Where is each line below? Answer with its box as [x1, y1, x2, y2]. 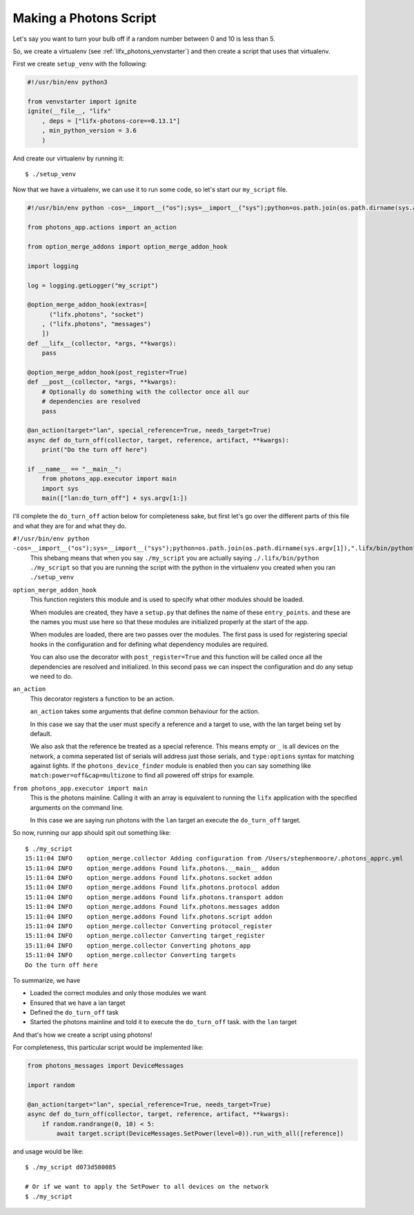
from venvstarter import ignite [27, 97, 137, 106]
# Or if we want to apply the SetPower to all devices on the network [25, 1183, 269, 1191]
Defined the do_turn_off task [30, 1008, 119, 1017]
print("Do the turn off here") [41, 446, 148, 454]
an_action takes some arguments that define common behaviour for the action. [30, 707, 260, 715]
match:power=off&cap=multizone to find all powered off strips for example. [30, 771, 255, 780]
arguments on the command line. [30, 803, 124, 811]
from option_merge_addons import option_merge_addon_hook [27, 243, 228, 250]
